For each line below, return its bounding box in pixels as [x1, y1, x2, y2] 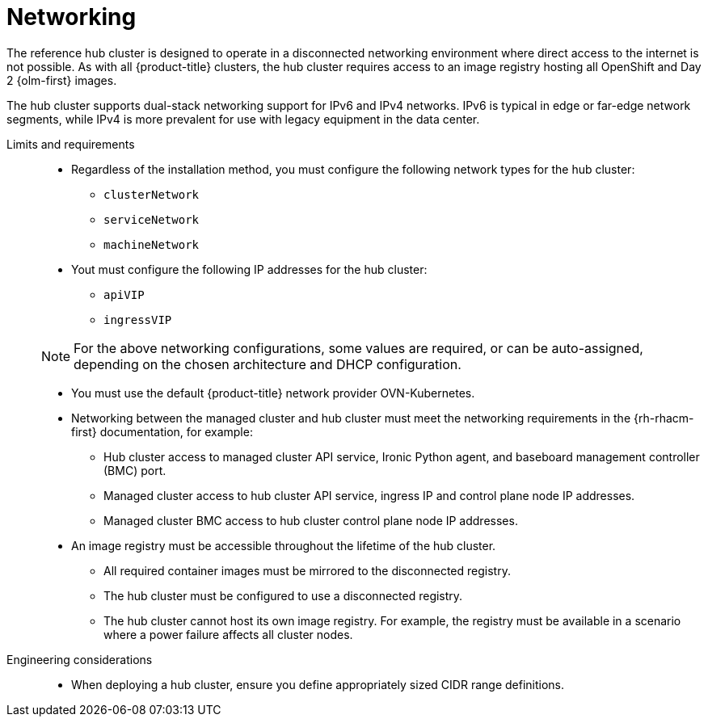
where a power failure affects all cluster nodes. [103, 627, 353, 641]
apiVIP [103, 288, 145, 301]
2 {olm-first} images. [6, 73, 117, 87]
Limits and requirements [6, 137, 135, 151]
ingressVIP [103, 313, 172, 326]
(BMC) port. [103, 463, 166, 477]
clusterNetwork [103, 187, 200, 201]
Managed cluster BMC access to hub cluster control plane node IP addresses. [103, 513, 518, 528]
